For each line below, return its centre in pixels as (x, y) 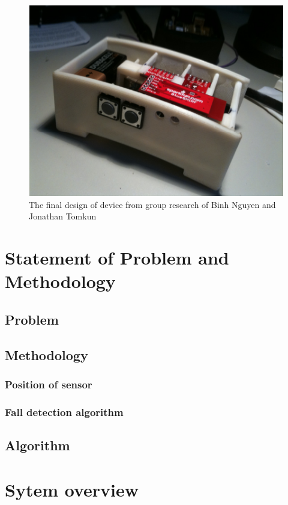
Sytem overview (72, 489)
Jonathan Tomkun (63, 216)
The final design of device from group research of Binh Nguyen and (152, 204)
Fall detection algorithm (64, 412)
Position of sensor (49, 384)
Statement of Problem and (117, 257)
